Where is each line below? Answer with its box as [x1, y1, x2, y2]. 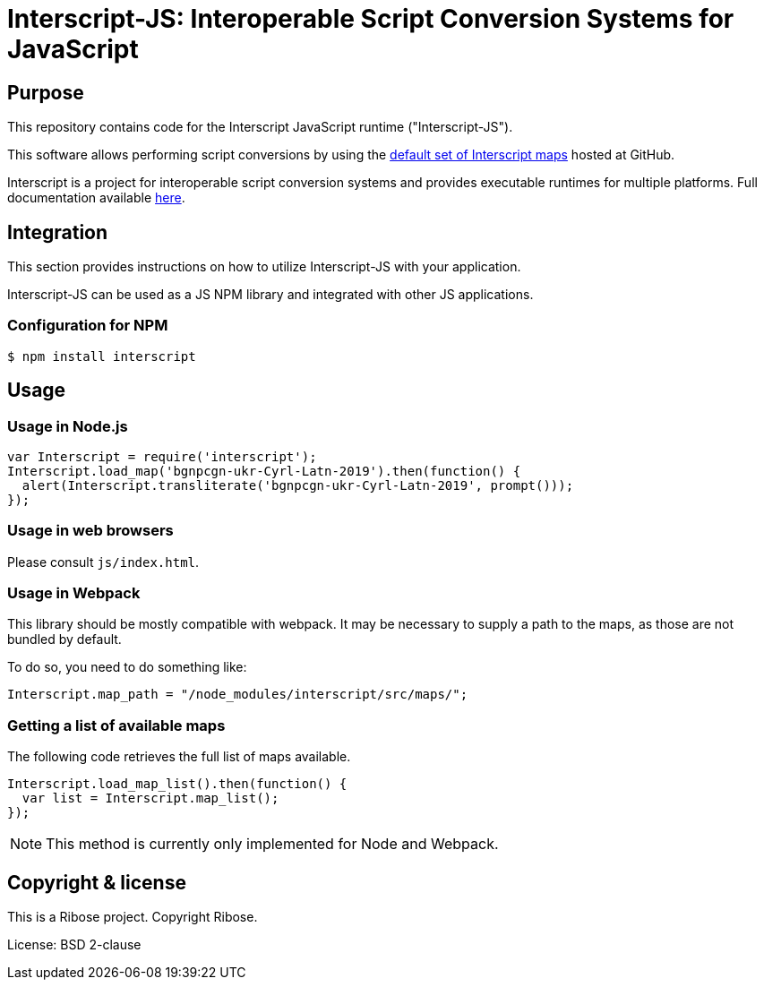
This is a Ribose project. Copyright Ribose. [7, 909, 258, 925]
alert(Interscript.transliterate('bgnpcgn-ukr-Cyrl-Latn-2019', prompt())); [21, 477, 574, 493]
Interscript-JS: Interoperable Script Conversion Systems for [7, 4, 734, 34]
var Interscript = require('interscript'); [7, 449, 317, 464]
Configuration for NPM [7, 316, 168, 335]
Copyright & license [7, 871, 186, 894]
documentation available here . [7, 190, 185, 206]
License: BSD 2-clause [7, 937, 142, 953]
